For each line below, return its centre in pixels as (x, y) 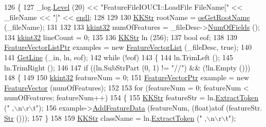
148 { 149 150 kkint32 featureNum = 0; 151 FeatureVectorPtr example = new (127, 77)
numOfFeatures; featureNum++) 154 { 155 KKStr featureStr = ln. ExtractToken (131, 97)
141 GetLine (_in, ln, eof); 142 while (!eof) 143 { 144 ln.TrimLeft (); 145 (119, 57)
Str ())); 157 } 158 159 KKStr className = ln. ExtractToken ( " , (106, 117)
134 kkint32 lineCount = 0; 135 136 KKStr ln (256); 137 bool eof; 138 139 (121, 37)
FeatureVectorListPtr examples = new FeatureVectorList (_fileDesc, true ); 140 (128, 47)
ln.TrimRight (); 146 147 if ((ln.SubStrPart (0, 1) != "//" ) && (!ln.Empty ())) (127, 67)
